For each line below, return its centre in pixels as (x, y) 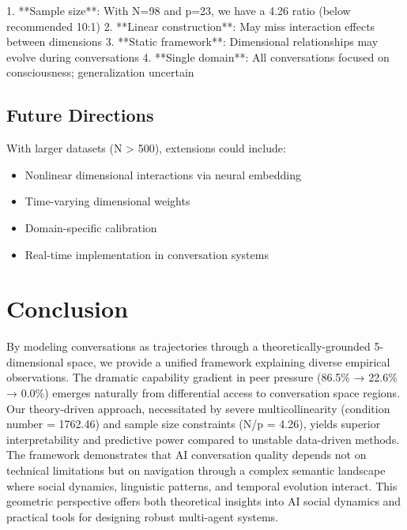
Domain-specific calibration (91, 227)
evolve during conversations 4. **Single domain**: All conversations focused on (198, 56)
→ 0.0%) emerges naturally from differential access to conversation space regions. (203, 393)
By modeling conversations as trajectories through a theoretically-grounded (188, 346)
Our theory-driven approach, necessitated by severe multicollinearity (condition (198, 408)
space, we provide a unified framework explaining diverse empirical (229, 361)
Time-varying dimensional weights (107, 201)
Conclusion (68, 308)
